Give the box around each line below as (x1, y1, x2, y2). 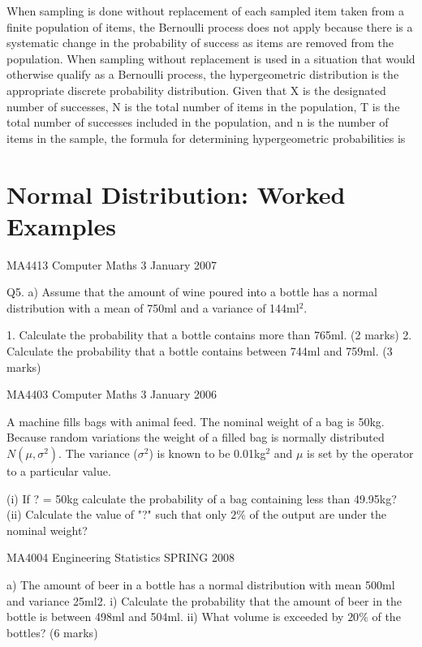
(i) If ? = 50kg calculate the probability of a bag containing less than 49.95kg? (6, 490, 397, 507)
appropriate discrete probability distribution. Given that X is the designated (6, 81, 386, 98)
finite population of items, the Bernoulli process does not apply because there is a (6, 18, 413, 35)
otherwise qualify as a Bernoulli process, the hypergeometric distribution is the (6, 66, 399, 83)
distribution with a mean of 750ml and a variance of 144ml (6, 299, 299, 316)
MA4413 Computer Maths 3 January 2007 (6, 256, 217, 273)
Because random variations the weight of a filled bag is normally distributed (6, 429, 385, 446)
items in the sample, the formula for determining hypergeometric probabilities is (6, 129, 406, 146)
